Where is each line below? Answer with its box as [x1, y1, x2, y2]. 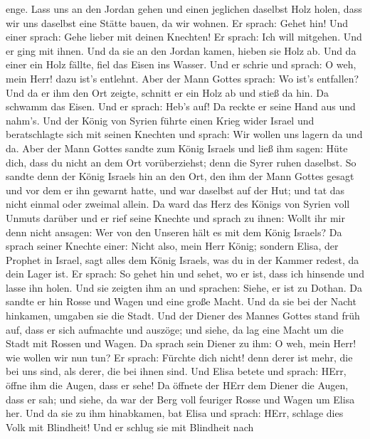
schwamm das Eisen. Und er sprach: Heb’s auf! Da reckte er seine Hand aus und [6, 99, 356, 114]
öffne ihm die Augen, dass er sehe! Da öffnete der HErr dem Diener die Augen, [6, 378, 349, 393]
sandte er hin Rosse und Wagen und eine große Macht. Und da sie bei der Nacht [6, 294, 356, 309]
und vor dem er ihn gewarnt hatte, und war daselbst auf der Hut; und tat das [6, 182, 345, 197]
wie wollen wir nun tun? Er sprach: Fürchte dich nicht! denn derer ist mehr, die [6, 349, 353, 364]
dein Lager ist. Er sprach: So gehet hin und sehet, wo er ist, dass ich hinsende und [6, 266, 364, 281]
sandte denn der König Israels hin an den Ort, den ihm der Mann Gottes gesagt [6, 169, 354, 184]
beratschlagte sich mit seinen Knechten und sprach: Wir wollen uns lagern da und [6, 127, 363, 142]
